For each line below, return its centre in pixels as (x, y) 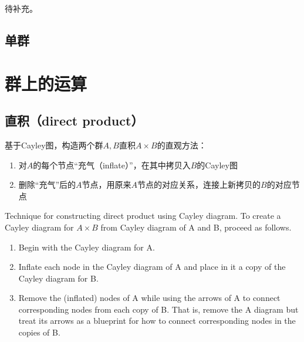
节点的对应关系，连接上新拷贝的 (199, 184)
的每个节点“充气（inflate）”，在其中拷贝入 (112, 165)
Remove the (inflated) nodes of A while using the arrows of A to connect (149, 298)
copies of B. (39, 332)
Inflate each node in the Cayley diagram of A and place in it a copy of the (152, 267)
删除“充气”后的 (47, 184)
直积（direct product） (74, 121)
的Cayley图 (217, 165)
